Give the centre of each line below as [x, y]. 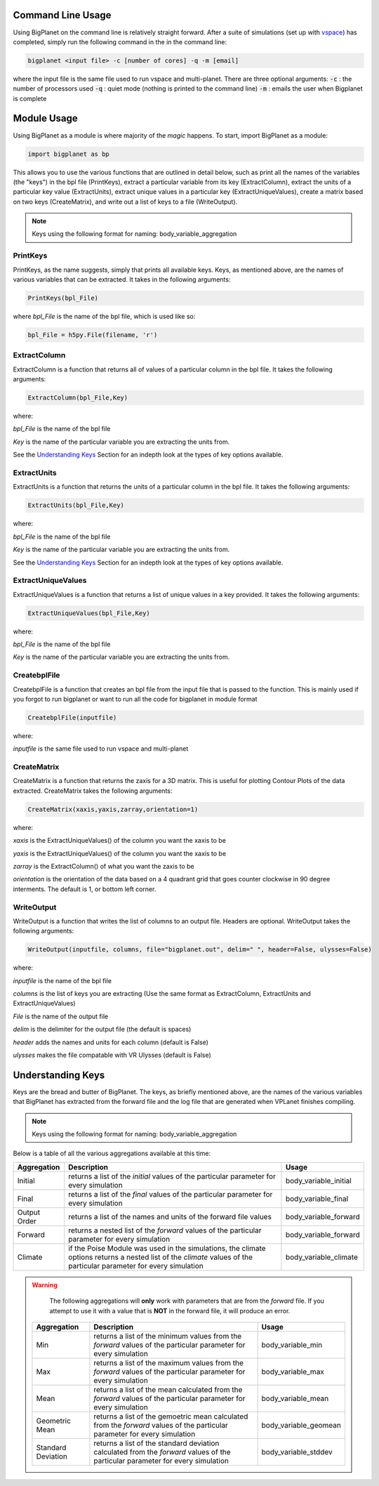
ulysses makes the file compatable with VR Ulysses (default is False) [112, 1055]
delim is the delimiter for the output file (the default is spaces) [102, 1030]
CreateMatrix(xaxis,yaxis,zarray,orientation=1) [113, 809]
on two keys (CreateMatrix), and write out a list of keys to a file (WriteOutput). [125, 202]
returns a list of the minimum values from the [168, 1336]
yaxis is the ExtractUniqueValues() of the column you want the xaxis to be [120, 853]
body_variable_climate [321, 1257]
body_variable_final [317, 1199]
